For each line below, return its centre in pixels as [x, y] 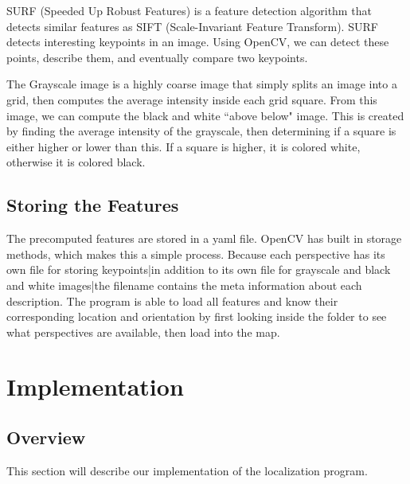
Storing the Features [93, 205]
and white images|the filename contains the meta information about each [184, 285]
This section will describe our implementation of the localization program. [187, 470]
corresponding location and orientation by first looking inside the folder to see [197, 316]
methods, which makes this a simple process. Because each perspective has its [196, 254]
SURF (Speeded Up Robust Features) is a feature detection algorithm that [189, 10]
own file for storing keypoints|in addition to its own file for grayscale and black [199, 269]
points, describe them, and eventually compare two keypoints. [157, 57]
